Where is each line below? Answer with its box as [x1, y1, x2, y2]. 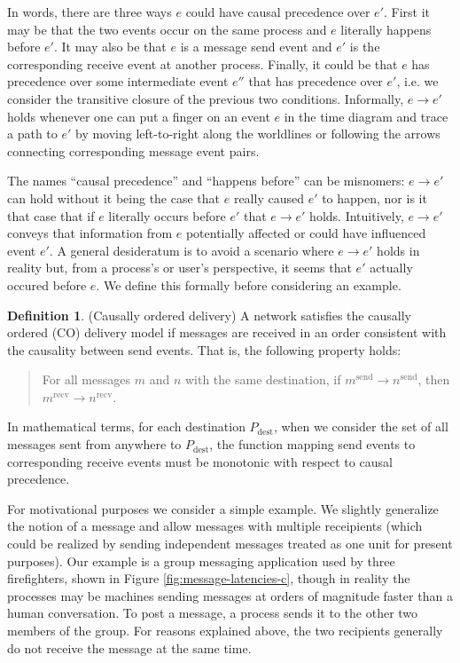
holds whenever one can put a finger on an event [7, 107, 270, 125]
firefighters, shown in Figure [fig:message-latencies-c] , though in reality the [7, 569, 410, 588]
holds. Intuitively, [309, 206, 404, 225]
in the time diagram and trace [284, 107, 448, 125]
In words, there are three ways [7, 3, 172, 20]
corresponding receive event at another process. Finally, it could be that [7, 54, 398, 73]
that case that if [7, 206, 95, 225]
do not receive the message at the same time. [7, 638, 252, 657]
